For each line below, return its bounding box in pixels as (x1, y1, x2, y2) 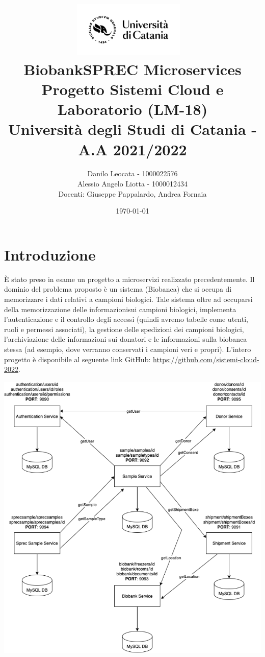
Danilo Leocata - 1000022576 (87, 168, 178, 179)
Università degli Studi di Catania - (8, 119, 257, 139)
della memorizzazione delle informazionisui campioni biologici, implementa (4, 303, 236, 314)
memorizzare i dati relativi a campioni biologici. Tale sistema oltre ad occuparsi (4, 293, 253, 304)
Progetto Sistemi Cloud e (41, 78, 224, 99)
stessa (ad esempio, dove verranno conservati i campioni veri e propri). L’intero (4, 343, 251, 354)
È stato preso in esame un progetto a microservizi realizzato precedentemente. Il (4, 273, 255, 284)
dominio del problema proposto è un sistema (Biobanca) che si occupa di (4, 284, 232, 294)
